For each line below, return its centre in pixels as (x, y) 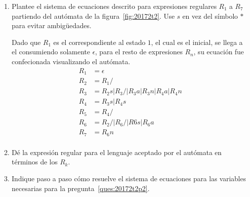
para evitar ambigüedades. (51, 25)
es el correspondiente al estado (99, 42)
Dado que (26, 42)
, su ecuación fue (219, 52)
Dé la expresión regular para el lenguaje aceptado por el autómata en (117, 152)
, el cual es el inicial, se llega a (197, 42)
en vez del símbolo (210, 16)
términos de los (35, 162)
